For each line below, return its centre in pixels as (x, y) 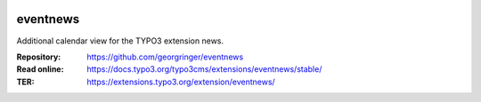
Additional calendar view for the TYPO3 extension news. (120, 41)
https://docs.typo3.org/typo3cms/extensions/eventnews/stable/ (204, 69)
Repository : (39, 57)
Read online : (40, 69)
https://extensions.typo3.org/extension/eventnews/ (181, 82)
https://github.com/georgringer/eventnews (165, 57)
